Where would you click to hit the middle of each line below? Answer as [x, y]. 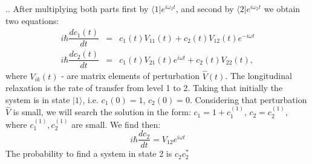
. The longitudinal [258, 76]
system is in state [38, 99]
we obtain [282, 8]
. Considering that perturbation [248, 99]
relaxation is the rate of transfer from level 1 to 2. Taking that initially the [144, 88]
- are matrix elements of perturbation [131, 76]
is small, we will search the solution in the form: [102, 112]
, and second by [205, 8]
